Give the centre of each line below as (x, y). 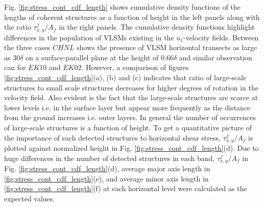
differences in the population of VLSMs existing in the (89, 37)
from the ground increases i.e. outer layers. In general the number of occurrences (130, 117)
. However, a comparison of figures (135, 67)
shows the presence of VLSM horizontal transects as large (167, 47)
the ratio (18, 27)
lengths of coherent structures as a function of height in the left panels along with (132, 17)
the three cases (27, 47)
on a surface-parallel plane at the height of (92, 57)
